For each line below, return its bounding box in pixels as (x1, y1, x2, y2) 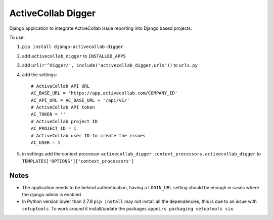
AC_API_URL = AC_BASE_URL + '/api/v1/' (31, 97, 130, 103)
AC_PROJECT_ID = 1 (31, 126, 77, 131)
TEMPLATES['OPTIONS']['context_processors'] (22, 158, 134, 164)
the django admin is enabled (22, 192, 81, 198)
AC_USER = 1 (31, 140, 61, 146)
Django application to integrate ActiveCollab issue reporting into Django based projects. (9, 25, 192, 31)
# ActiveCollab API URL (31, 83, 90, 89)
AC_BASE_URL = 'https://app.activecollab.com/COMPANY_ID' (31, 90, 178, 96)
